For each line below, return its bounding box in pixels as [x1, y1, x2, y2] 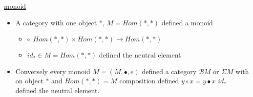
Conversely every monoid [15, 66, 90, 76]
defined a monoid [161, 17, 213, 27]
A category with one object [15, 17, 97, 27]
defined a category [142, 66, 197, 76]
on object [15, 76, 43, 86]
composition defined [119, 76, 179, 86]
